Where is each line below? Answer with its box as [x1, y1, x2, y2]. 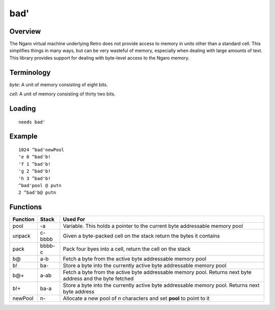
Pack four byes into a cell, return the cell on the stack [63, 245, 191, 252]
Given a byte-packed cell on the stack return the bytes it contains [63, 232, 220, 240]
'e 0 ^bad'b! [18, 154, 51, 160]
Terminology [9, 68, 51, 76]
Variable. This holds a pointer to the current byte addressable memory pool [63, 222, 243, 229]
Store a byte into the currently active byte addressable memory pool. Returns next [63, 282, 260, 289]
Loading [9, 104, 36, 113]
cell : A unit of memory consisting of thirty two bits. [9, 91, 116, 97]
